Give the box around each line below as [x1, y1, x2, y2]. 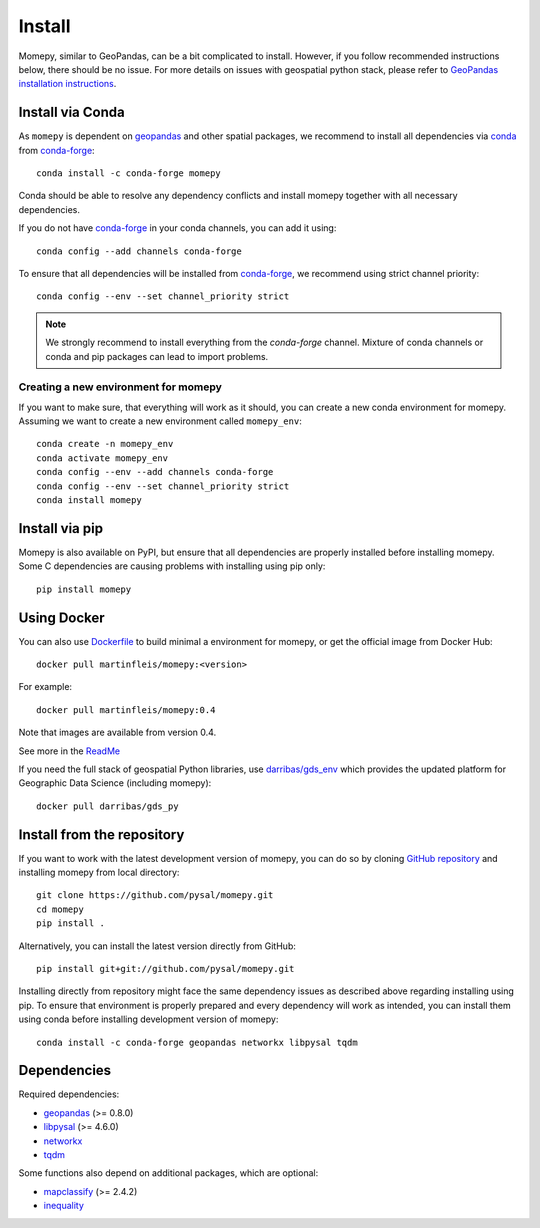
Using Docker [18, 609, 105, 626]
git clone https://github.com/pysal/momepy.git [36, 890, 274, 901]
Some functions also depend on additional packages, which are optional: [18, 1167, 319, 1179]
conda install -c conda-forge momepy [36, 168, 222, 179]
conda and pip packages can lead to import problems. [45, 350, 269, 362]
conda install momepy [36, 495, 142, 506]
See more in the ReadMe [18, 745, 120, 757]
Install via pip [18, 520, 104, 537]
